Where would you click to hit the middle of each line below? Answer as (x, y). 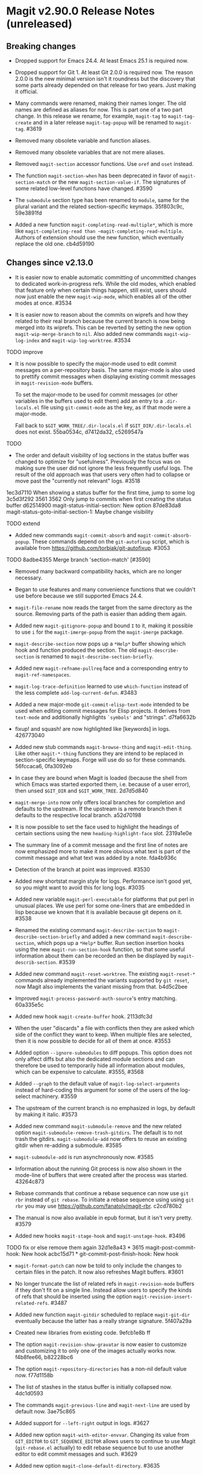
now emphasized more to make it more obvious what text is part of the (103, 851)
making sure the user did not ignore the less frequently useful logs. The (104, 468)
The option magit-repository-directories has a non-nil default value (101, 1369)
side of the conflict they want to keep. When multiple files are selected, (103, 1034)
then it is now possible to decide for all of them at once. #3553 (93, 1041)
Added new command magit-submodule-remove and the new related (98, 1126)
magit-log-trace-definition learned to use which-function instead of (102, 686)
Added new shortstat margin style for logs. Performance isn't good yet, (103, 881)
